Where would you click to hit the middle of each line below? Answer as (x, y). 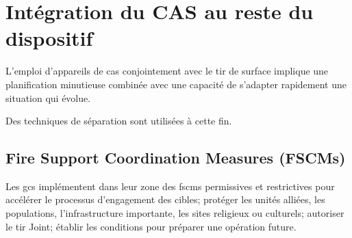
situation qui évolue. (48, 97)
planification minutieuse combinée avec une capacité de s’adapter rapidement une (176, 84)
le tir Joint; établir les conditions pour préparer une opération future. (151, 226)
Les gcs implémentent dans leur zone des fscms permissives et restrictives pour (170, 186)
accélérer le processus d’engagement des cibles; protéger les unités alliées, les (165, 199)
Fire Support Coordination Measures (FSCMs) (176, 158)
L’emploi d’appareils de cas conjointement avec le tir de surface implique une (167, 71)
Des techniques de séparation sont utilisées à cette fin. (119, 121)
